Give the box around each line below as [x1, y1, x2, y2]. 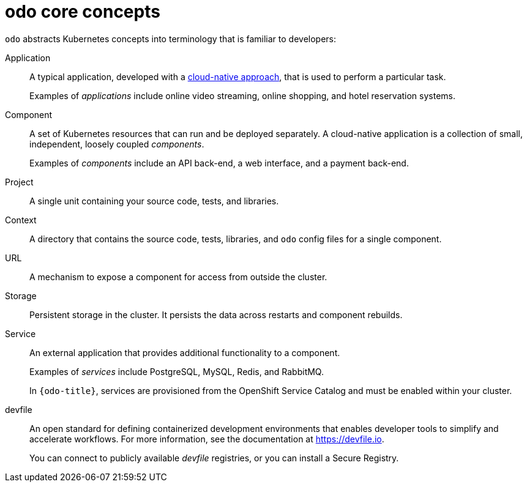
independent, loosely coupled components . [29, 138, 204, 149]
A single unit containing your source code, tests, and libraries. [29, 195, 279, 206]
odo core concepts [5, 1, 160, 22]
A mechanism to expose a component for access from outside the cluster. [29, 271, 327, 282]
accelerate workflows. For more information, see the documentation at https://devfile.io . [29, 433, 384, 444]
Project [5, 176, 34, 187]
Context [5, 214, 37, 225]
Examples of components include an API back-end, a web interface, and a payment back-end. [29, 157, 409, 168]
